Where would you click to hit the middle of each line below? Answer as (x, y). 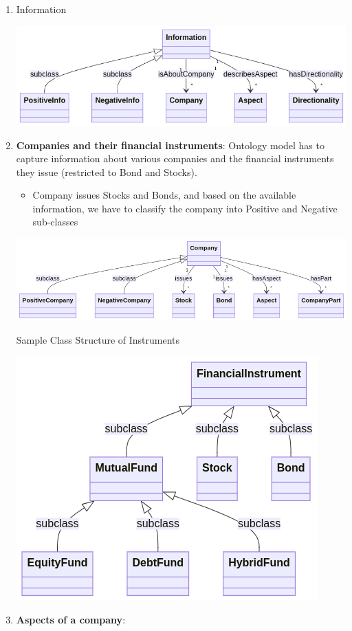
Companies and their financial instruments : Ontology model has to (170, 145)
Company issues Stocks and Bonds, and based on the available (164, 195)
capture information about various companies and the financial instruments (175, 158)
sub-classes (55, 222)
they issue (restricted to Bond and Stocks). (107, 171)
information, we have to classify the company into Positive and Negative (185, 208)
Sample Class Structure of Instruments (98, 340)
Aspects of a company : (71, 620)
